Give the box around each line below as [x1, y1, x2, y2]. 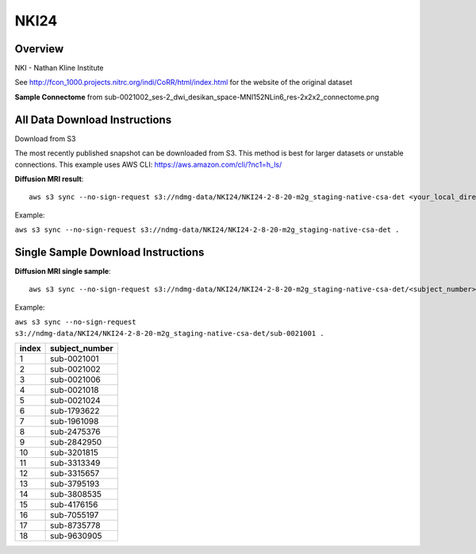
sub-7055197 [50, 509, 99, 520]
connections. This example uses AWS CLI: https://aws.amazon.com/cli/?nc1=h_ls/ [14, 160, 282, 169]
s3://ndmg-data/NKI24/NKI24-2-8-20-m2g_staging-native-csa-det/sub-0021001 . [14, 329, 324, 337]
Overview [14, 42, 64, 56]
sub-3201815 [50, 447, 99, 458]
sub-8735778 [50, 520, 101, 531]
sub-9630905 [50, 530, 102, 541]
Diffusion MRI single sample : [14, 267, 111, 275]
